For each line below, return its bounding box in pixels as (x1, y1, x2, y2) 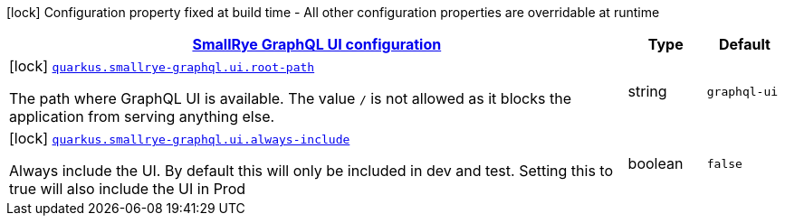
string (627, 82, 667, 100)
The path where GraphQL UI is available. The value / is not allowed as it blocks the (9, 89, 571, 107)
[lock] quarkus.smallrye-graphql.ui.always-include (9, 129, 350, 147)
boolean (627, 154, 684, 172)
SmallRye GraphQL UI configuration (192, 35, 442, 53)
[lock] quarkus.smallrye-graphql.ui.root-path (9, 57, 315, 75)
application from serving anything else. (9, 107, 275, 125)
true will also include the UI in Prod (9, 180, 246, 198)
